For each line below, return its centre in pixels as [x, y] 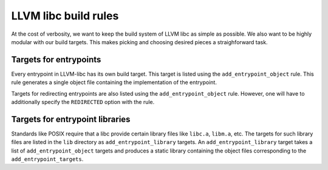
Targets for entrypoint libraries [71, 119]
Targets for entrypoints [56, 60]
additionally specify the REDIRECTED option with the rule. [83, 102]
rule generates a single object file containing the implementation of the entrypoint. [114, 82]
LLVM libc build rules [65, 16]
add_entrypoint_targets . [47, 159]
